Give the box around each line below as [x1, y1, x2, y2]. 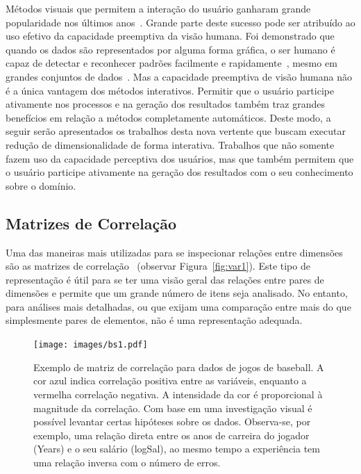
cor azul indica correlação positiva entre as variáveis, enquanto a [33, 373, 307, 388]
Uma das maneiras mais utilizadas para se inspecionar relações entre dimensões [6, 245, 343, 259]
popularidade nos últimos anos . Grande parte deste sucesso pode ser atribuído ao [6, 15, 355, 29]
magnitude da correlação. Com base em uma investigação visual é [33, 400, 312, 415]
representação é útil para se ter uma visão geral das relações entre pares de [6, 272, 324, 286]
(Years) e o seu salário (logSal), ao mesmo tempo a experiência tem [33, 441, 320, 456]
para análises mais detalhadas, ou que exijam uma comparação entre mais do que [6, 299, 351, 313]
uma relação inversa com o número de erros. [33, 455, 221, 469]
